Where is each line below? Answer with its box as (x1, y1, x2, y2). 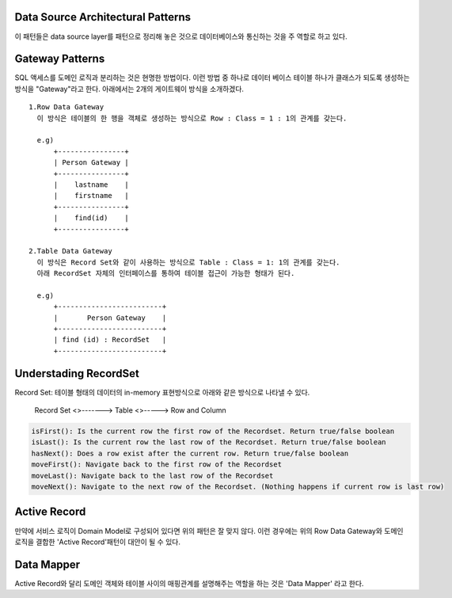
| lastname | (53, 180, 130, 189)
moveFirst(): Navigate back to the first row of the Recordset (31, 460, 283, 469)
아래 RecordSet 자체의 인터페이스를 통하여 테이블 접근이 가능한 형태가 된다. (36, 269, 295, 278)
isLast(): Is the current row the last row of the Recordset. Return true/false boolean (31, 438, 387, 447)
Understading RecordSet (14, 367, 140, 380)
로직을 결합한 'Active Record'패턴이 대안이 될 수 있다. (14, 537, 181, 547)
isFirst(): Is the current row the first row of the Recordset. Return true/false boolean (31, 427, 395, 436)
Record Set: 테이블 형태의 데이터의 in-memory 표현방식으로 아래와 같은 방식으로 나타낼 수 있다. (14, 387, 310, 397)
